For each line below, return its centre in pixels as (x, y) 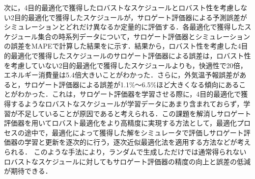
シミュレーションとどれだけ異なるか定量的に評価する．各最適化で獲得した (124, 27)
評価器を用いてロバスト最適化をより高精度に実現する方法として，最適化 (120, 123)
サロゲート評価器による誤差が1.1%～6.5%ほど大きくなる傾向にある (132, 84)
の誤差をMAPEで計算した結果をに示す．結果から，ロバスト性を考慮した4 (123, 46)
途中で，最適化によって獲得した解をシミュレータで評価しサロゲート (134, 132)
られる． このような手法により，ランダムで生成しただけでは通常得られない (125, 151)
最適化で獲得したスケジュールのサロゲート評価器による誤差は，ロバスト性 (131, 55)
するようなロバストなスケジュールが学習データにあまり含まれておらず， (127, 103)
